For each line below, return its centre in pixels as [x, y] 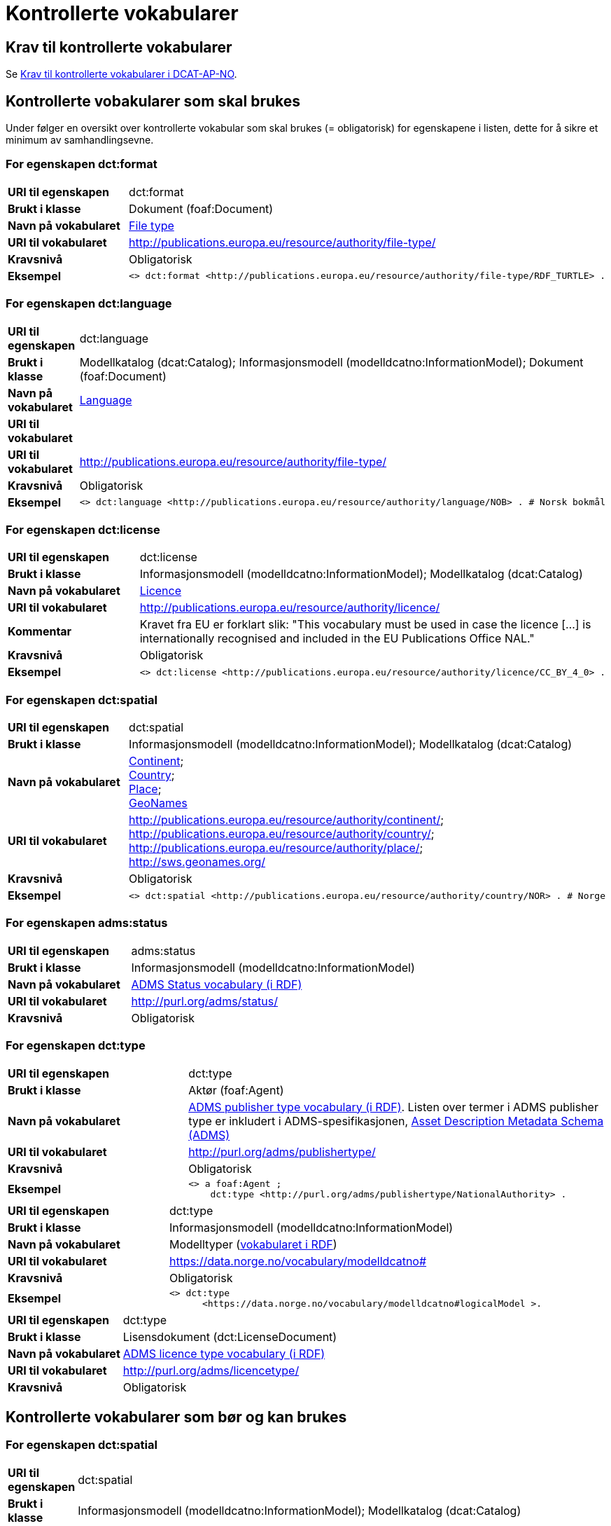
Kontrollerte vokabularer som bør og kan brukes [176, 1417]
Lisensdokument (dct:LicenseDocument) [230, 1336]
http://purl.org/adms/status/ [204, 1001]
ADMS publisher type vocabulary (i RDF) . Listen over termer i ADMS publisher [393, 1107]
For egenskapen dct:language [89, 304]
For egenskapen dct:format [82, 164]
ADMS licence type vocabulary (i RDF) [224, 1353]
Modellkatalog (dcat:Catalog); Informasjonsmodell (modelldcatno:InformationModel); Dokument [331, 362]
